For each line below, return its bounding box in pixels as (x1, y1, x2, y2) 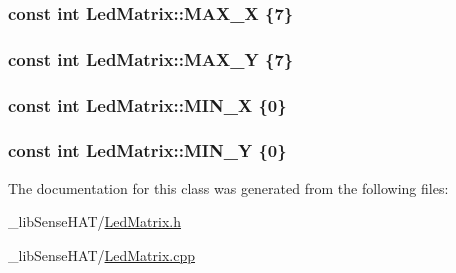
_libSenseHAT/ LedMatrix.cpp (8, 244, 196, 265)
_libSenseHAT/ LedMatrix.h (8, 211, 182, 232)
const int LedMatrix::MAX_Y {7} (8, 46, 294, 71)
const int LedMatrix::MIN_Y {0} (8, 138, 287, 163)
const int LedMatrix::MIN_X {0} (8, 92, 287, 117)
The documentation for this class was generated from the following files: (8, 177, 449, 198)
